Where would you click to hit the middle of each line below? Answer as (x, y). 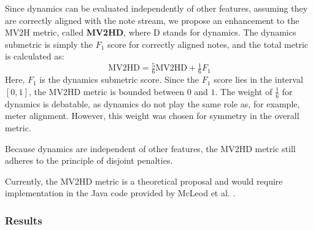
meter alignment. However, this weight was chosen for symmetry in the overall (152, 116)
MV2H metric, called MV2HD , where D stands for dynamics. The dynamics (151, 32)
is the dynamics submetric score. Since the (119, 79)
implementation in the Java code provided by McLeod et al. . (120, 193)
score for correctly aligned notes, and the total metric (208, 44)
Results (24, 220)
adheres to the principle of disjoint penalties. (89, 160)
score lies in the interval (258, 79)
